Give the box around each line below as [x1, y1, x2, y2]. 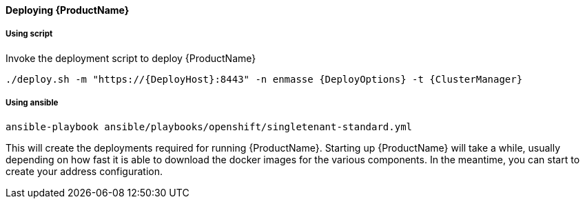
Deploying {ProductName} [6, 4, 130, 16]
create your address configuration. [6, 165, 163, 177]
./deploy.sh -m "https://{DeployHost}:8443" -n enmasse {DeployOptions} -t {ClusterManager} [6, 73, 523, 85]
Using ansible [6, 98, 59, 108]
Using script [6, 29, 53, 39]
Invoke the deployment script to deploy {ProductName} [6, 52, 256, 64]
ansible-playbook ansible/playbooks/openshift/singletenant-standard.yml [6, 121, 413, 132]
